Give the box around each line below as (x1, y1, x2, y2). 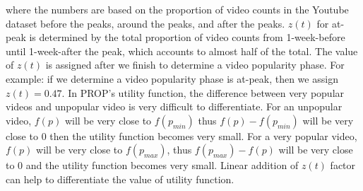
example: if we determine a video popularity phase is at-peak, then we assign (6, 71, 338, 86)
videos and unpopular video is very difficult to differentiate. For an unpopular (6, 99, 343, 114)
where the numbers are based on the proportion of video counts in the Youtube (6, 2, 349, 16)
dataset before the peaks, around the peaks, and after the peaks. (6, 16, 285, 30)
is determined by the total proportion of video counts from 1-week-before (29, 30, 345, 45)
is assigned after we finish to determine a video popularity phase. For (45, 57, 345, 72)
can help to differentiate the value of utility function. (6, 171, 234, 186)
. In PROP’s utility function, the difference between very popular (61, 85, 345, 100)
